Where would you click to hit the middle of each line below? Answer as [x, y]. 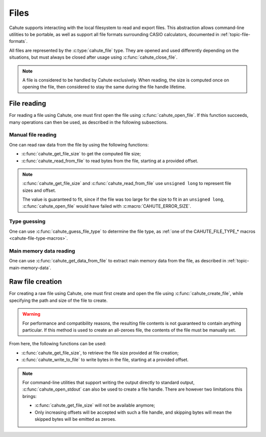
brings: [30, 396]
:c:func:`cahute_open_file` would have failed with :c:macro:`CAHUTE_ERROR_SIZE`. [107, 206]
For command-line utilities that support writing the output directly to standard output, [108, 382]
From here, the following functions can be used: [58, 344]
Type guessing [27, 221]
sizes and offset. [39, 190]
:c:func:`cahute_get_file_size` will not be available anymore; [95, 405]
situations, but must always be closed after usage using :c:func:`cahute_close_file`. [93, 57]
